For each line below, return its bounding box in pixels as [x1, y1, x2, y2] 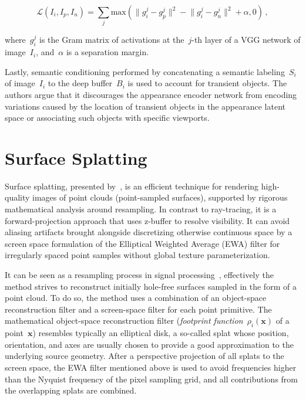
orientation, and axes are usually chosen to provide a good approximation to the [5, 338, 294, 350]
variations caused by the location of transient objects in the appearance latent [5, 100, 285, 112]
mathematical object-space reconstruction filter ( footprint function [5, 314, 243, 327]
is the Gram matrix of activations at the [39, 33, 184, 46]
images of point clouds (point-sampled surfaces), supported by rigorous [32, 191, 288, 204]
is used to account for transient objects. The [127, 77, 287, 89]
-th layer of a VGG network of [191, 33, 301, 46]
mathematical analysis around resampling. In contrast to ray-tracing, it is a [5, 203, 277, 215]
